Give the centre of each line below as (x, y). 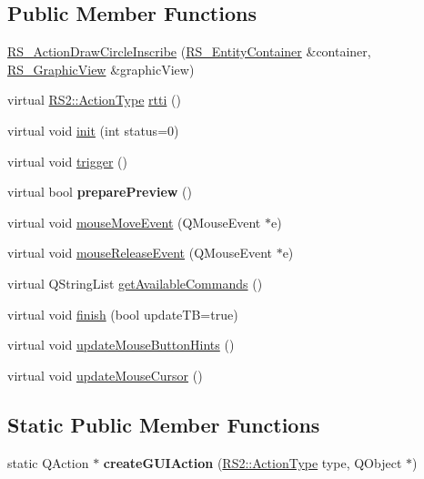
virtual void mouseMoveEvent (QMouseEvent (134, 222)
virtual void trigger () (67, 161)
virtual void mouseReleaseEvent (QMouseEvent (140, 253)
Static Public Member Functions (164, 424)
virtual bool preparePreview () (100, 192)
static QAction (48, 462)
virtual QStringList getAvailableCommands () (135, 283)
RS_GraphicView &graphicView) (101, 69)
